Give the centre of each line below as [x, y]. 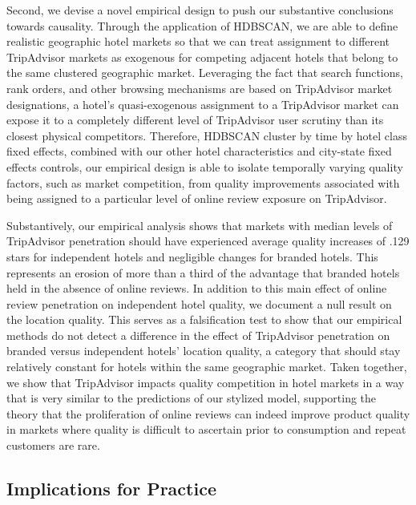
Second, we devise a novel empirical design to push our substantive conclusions [200, 10]
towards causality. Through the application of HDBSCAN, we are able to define [202, 25]
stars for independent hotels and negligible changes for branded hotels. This [192, 256]
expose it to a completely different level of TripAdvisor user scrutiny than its [195, 120]
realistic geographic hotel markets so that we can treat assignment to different [198, 41]
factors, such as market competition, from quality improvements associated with [203, 182]
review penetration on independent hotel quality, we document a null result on [199, 303]
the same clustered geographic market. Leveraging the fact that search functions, [205, 73]
